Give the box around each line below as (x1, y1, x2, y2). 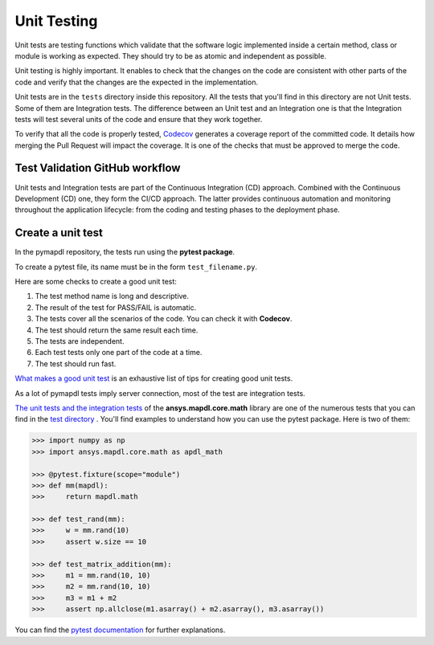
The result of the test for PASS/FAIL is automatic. (35, 302, 197, 312)
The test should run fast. (35, 358, 117, 369)
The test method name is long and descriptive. (35, 292, 189, 301)
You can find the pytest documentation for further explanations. (14, 625, 226, 635)
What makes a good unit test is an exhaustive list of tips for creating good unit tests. (14, 374, 293, 383)
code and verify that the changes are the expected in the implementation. (14, 77, 259, 87)
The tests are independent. (35, 337, 125, 345)
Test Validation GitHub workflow (14, 161, 181, 175)
